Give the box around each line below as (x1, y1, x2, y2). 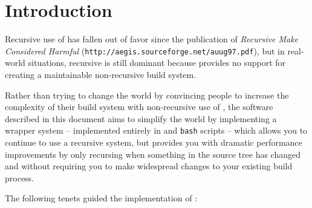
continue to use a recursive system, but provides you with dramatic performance (5, 136, 302, 148)
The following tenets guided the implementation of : (5, 192, 198, 204)
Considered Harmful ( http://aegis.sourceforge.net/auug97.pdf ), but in (5, 44, 285, 57)
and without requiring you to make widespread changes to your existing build (5, 160, 293, 172)
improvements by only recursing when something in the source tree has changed (5, 148, 301, 160)
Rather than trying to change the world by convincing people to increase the (5, 88, 289, 101)
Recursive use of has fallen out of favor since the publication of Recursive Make (5, 33, 299, 45)
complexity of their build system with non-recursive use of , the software (5, 100, 273, 113)
